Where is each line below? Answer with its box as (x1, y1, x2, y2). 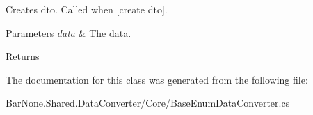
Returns (6, 49, 40, 63)
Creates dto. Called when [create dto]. (6, 2, 168, 16)
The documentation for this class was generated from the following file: (6, 72, 308, 86)
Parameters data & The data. (6, 25, 131, 40)
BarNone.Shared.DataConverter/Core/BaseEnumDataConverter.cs (6, 95, 290, 110)
